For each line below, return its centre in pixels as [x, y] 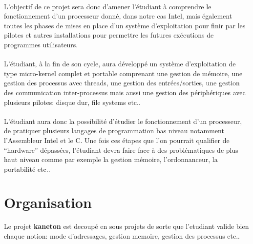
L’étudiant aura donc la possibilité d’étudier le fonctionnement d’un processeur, [123, 121]
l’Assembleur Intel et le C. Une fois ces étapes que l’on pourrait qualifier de [117, 140]
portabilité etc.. [27, 169]
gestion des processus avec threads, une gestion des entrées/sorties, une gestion [122, 83]
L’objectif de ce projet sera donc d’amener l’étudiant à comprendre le [108, 6]
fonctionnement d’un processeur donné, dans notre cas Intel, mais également [118, 16]
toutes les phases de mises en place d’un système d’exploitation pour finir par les [125, 25]
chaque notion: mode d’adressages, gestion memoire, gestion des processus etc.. [122, 235]
